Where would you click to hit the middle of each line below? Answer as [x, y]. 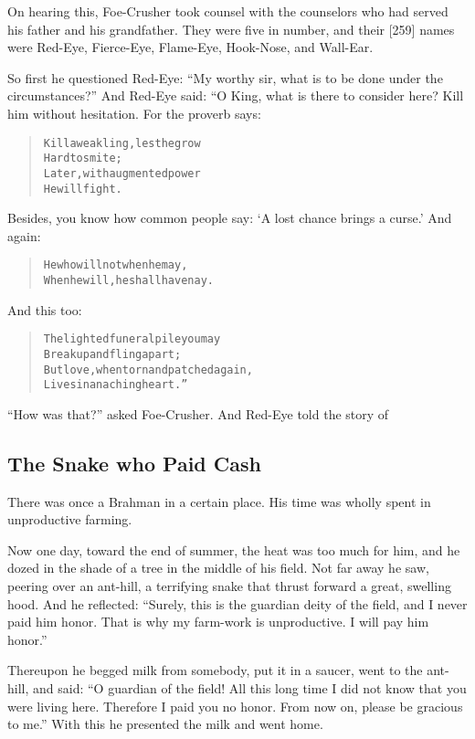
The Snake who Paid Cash [134, 463]
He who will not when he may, [116, 265]
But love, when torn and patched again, [148, 369]
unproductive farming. [70, 519]
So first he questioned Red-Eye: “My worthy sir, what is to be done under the [225, 77]
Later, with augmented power [122, 173]
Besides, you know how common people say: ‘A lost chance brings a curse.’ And [230, 218]
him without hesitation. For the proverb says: [134, 113]
